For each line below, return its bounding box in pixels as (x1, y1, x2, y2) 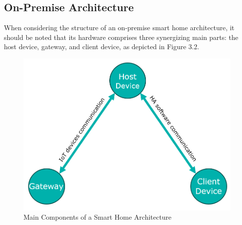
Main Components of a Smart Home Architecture (23, 212, 172, 222)
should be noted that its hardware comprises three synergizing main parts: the (4, 32, 239, 42)
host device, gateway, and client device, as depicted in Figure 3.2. (4, 41, 200, 52)
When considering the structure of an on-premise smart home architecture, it (4, 22, 235, 33)
